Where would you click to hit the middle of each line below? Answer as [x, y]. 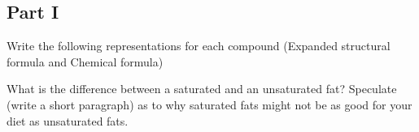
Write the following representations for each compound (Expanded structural [199, 46]
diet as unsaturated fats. [68, 120]
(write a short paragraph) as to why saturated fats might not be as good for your [209, 104]
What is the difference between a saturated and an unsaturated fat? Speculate [202, 89]
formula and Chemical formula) [85, 61]
